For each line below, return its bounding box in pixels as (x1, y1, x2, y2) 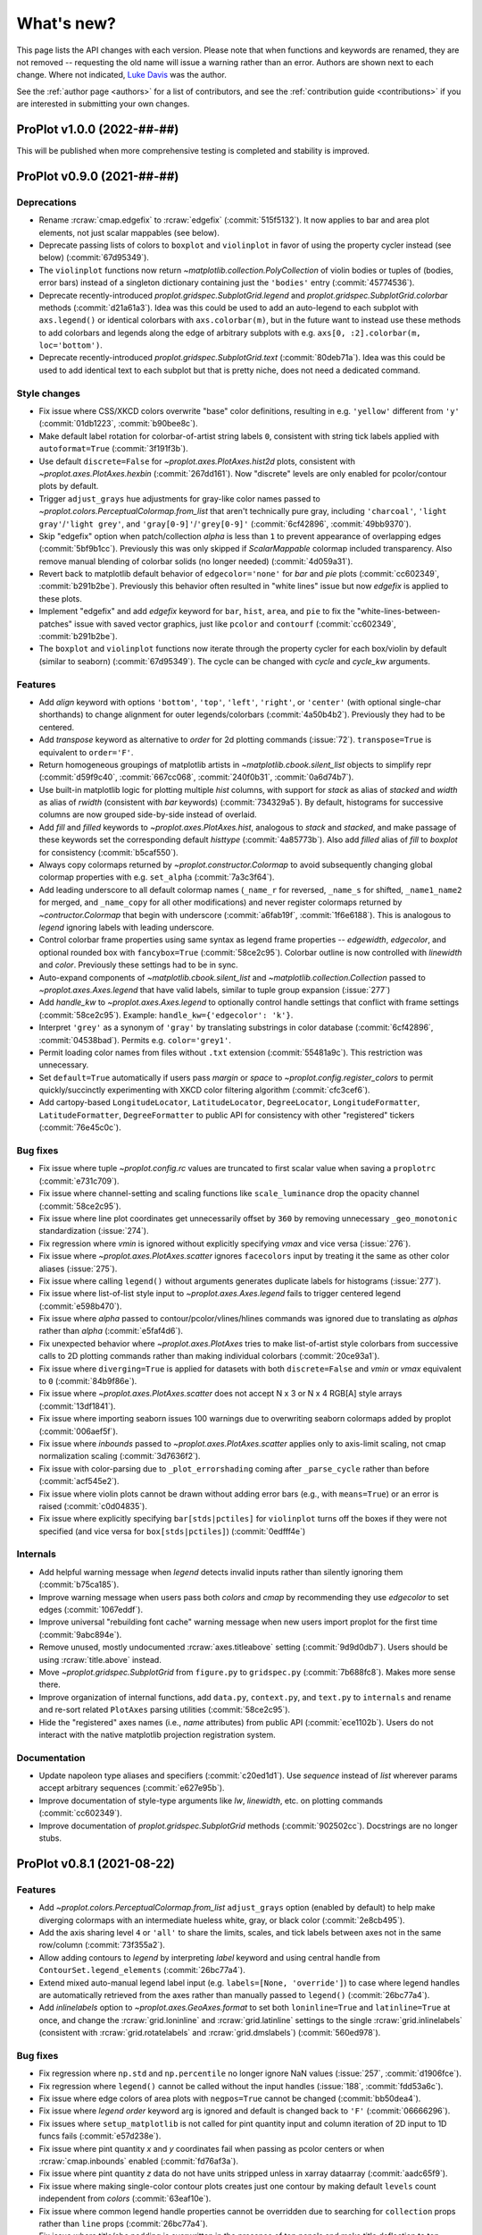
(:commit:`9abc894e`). (38, 1629, 122, 1640)
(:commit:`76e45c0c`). (38, 1122, 121, 1133)
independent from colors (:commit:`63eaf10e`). (38, 2193, 212, 2204)
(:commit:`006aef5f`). (38, 1426, 119, 1437)
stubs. (38, 1833, 62, 1843)
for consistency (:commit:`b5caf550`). (38, 847, 179, 857)
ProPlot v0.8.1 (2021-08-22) (16, 1856, 176, 1871)
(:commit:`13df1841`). (38, 1400, 116, 1412)
